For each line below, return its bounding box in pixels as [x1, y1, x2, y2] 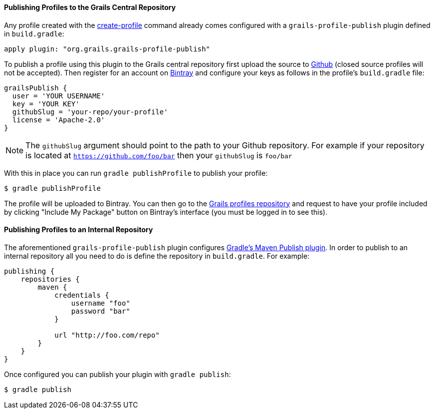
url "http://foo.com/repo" [54, 331, 160, 339]
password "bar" [71, 307, 130, 315]
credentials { [54, 291, 109, 299]
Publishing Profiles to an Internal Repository [4, 225, 153, 234]
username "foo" [71, 299, 130, 307]
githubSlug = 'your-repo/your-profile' [12, 107, 168, 116]
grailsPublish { [4, 83, 67, 92]
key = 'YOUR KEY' [12, 99, 80, 108]
